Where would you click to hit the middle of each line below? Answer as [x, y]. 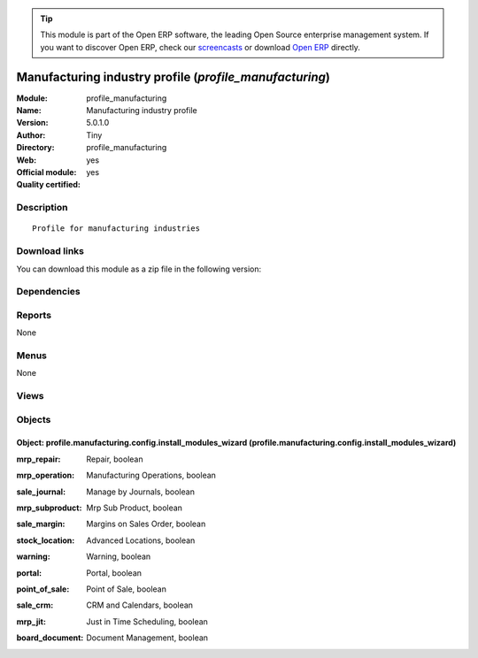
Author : [31, 135]
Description [42, 208]
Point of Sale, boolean [127, 589]
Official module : [46, 172]
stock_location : [46, 540]
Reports [34, 315]
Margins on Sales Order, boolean [146, 524]
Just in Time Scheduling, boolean [147, 621]
